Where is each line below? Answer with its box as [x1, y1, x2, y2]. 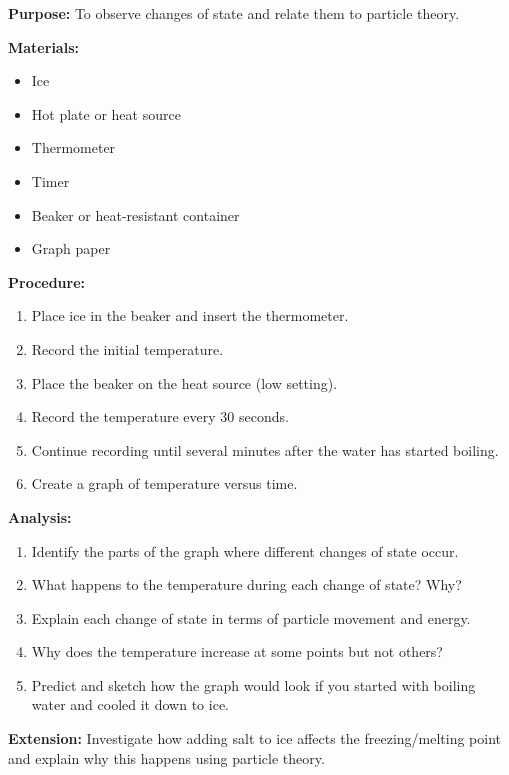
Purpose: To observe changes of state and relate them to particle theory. [8, 3, 460, 23]
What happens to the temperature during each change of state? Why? [31, 574, 462, 595]
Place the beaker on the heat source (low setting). [31, 372, 338, 393]
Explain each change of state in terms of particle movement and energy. [31, 607, 471, 628]
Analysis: [8, 506, 72, 527]
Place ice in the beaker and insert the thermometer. [31, 305, 349, 326]
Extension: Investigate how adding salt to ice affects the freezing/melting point [8, 728, 502, 749]
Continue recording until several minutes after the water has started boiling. [31, 439, 499, 460]
